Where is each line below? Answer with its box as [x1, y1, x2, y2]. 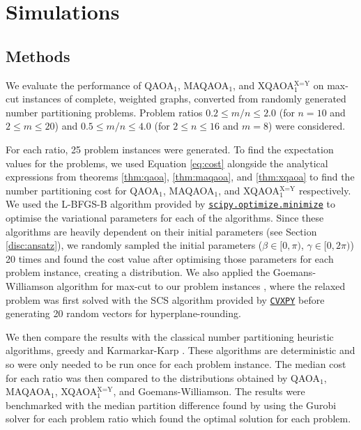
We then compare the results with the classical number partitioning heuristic [6, 329, 334, 344]
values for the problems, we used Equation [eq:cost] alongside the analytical [6, 155, 328, 170]
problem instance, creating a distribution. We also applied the [6, 265, 270, 279]
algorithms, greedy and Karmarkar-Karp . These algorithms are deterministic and [6, 343, 355, 358]
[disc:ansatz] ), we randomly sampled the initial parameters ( [6, 238, 263, 252]
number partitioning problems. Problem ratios [6, 105, 203, 119]
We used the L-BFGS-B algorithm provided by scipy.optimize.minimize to [6, 197, 335, 211]
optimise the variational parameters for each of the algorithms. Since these [6, 210, 324, 224]
